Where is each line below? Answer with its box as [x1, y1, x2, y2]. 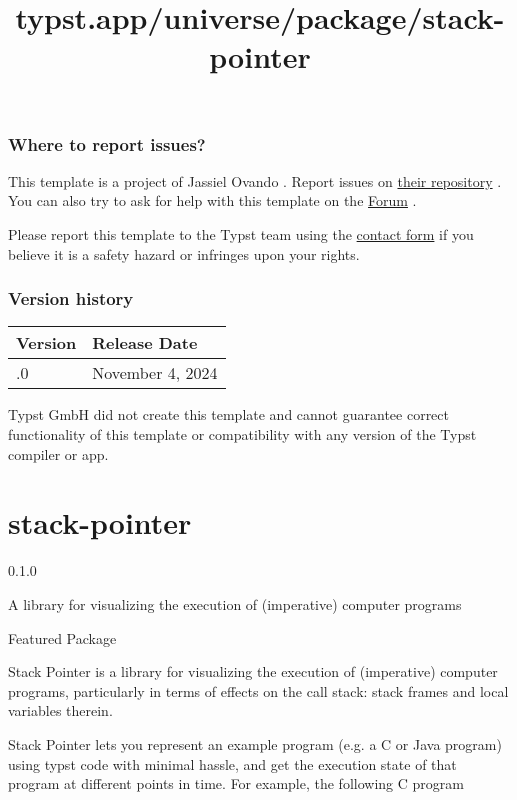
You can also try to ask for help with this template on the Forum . [8, 190, 417, 211]
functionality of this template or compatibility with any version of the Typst [8, 424, 477, 445]
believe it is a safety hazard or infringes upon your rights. [8, 243, 360, 264]
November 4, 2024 [92, 361, 218, 385]
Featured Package [8, 627, 117, 648]
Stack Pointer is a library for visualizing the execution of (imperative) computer [8, 661, 498, 682]
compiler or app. [8, 443, 109, 464]
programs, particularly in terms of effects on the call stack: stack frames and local [8, 680, 509, 701]
